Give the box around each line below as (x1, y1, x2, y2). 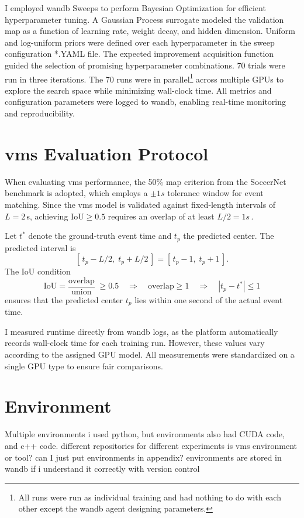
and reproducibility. (5, 107, 75, 119)
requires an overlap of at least (108, 210, 215, 222)
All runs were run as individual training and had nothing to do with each (18, 490, 281, 503)
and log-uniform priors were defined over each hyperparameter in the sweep (5, 36, 275, 48)
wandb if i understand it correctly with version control (5, 462, 200, 475)
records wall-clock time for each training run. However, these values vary (5, 337, 265, 349)
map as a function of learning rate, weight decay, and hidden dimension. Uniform (5, 25, 295, 37)
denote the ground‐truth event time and (28, 229, 172, 242)
